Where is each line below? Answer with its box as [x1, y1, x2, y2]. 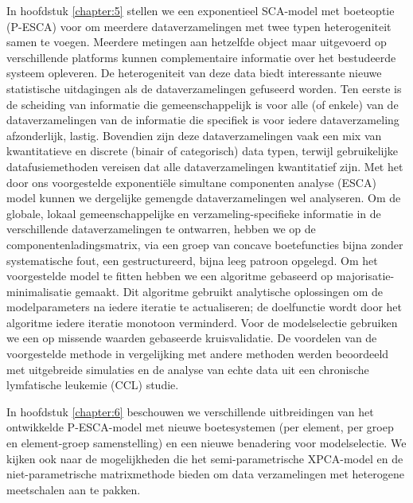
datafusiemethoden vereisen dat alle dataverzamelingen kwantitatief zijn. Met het [6, 158, 403, 174]
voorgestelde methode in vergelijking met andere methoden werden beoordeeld [6, 345, 389, 362]
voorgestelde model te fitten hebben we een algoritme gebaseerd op [6, 267, 333, 284]
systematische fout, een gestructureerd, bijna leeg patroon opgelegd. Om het [6, 251, 378, 268]
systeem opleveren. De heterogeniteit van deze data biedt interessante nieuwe [6, 64, 382, 81]
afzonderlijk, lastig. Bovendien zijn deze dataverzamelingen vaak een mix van [6, 127, 382, 143]
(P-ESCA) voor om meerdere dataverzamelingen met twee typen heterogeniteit [6, 18, 392, 34]
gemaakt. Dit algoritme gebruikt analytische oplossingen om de [75, 283, 384, 299]
